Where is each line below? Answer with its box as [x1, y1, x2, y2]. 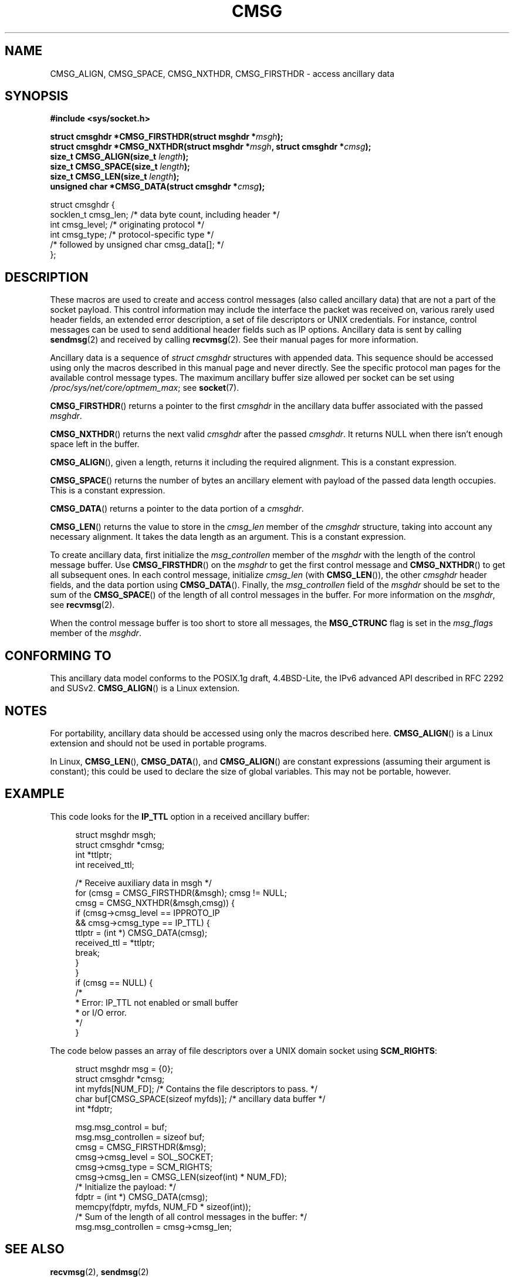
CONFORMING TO [5, 648, 111, 663]
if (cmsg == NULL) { [75, 977, 153, 988]
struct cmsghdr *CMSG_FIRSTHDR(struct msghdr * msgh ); [50, 131, 283, 142]
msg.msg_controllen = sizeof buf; [75, 1131, 205, 1142]
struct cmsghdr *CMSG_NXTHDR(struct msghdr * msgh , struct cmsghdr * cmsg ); [50, 141, 371, 152]
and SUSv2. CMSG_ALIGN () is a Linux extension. [50, 683, 240, 694]
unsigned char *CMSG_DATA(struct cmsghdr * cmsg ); [50, 181, 265, 192]
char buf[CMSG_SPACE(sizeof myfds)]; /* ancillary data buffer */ [75, 1093, 326, 1104]
